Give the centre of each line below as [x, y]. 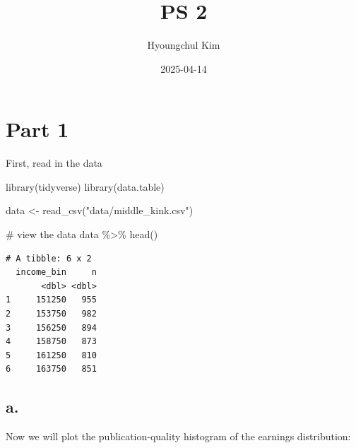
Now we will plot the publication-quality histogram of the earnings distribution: [178, 436]
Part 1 [37, 129]
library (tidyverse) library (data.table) [85, 186]
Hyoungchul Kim [184, 45]
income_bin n [56, 272]
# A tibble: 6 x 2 [49, 258]
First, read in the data [54, 163]
